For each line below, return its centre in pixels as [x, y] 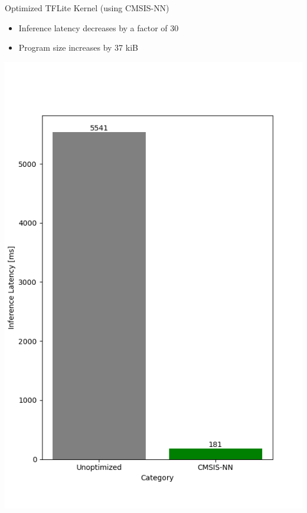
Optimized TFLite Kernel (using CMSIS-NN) [87, 8]
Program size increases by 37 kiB [78, 47]
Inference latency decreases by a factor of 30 [99, 27]
